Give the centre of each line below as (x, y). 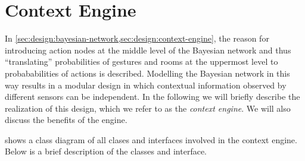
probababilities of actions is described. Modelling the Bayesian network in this (147, 73)
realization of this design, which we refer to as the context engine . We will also (148, 108)
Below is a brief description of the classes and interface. (106, 151)
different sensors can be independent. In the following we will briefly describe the (152, 97)
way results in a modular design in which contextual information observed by (146, 85)
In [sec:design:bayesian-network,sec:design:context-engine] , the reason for (137, 38)
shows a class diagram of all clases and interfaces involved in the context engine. (151, 139)
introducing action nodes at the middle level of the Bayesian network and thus (148, 50)
